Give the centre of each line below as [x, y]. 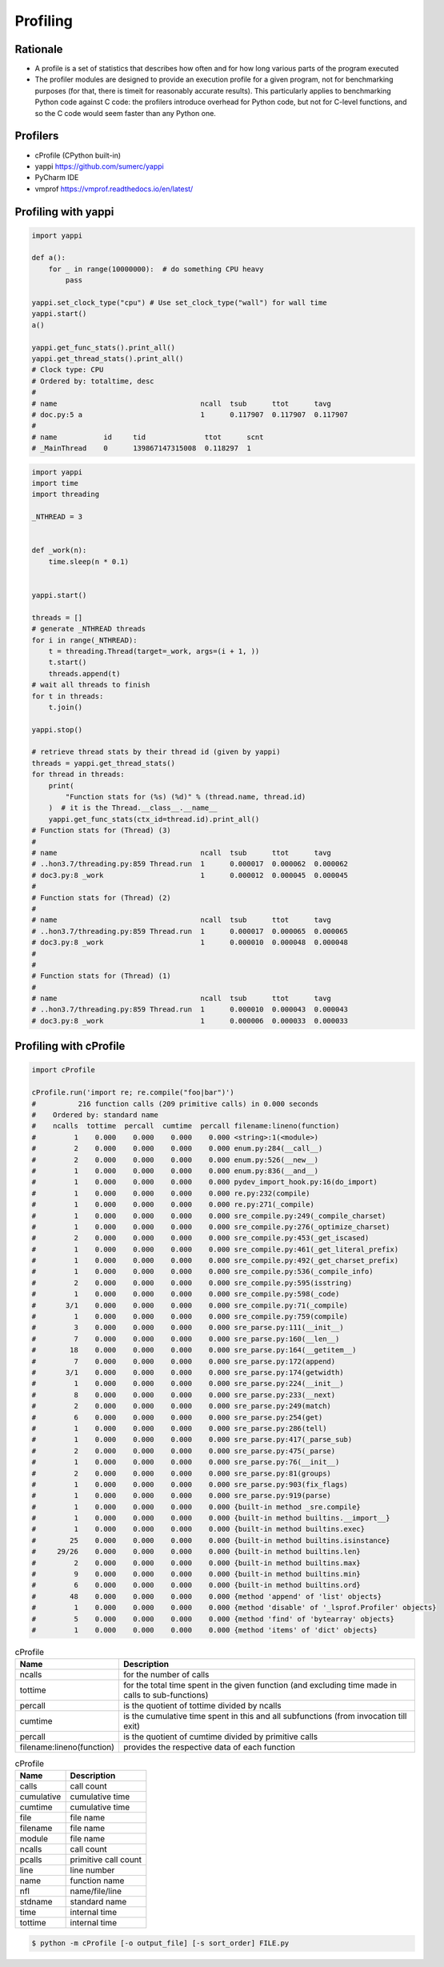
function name [97, 1881]
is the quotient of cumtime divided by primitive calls [220, 1737]
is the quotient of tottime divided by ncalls [202, 1706]
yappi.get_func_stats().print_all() [104, 347]
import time [55, 483]
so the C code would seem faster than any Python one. [125, 113]
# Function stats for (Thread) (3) [101, 831]
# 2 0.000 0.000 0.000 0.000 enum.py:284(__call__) [177, 1149]
